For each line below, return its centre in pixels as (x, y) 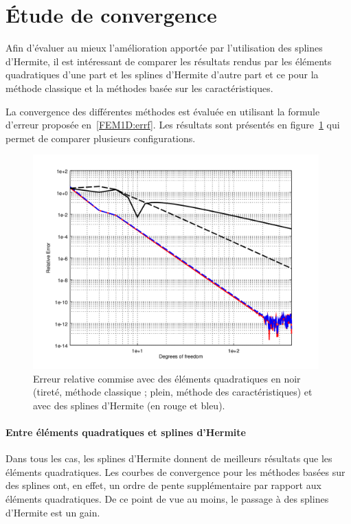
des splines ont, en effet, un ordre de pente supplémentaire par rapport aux (163, 485)
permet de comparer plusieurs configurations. (101, 138)
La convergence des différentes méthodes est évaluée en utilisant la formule (163, 111)
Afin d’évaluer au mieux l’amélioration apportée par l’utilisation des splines (164, 48)
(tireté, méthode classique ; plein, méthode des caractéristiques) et (173, 392)
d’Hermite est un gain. (53, 512)
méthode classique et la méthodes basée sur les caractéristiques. (139, 88)
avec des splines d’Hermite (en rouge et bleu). (129, 405)
